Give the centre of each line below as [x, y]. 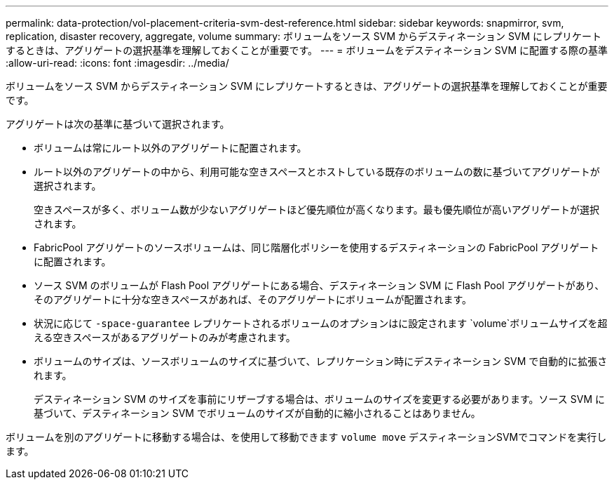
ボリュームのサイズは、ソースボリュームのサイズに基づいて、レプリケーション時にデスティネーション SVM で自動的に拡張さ [321, 361]
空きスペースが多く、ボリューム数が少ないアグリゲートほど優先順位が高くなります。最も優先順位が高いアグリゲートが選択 [317, 210]
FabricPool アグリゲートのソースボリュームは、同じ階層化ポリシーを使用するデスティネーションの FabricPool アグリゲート [316, 247]
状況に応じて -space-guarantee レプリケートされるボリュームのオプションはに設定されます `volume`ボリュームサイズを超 [321, 323]
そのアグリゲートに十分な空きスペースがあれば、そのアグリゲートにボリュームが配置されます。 [253, 299]
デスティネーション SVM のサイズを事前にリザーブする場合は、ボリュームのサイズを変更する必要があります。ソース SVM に [320, 399]
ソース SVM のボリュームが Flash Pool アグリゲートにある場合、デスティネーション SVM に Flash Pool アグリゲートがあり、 [319, 285]
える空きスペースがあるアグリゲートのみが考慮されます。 [165, 337]
